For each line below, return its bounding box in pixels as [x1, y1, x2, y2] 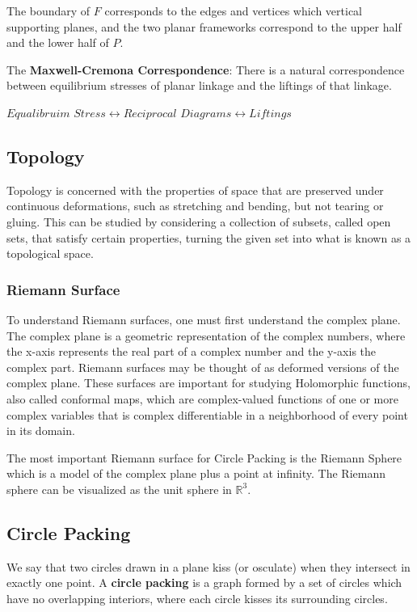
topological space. [6, 245, 94, 262]
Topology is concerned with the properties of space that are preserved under [6, 181, 384, 198]
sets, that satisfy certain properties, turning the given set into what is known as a [6, 229, 411, 246]
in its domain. [6, 422, 75, 439]
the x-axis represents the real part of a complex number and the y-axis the [6, 343, 377, 360]
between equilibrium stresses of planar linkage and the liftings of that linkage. [6, 77, 392, 94]
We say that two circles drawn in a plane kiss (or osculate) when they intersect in [6, 558, 411, 575]
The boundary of [6, 2, 91, 19]
